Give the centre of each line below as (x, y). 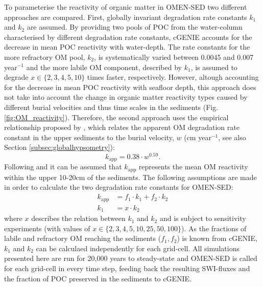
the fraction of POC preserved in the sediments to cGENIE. (98, 278)
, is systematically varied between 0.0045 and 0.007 (174, 57)
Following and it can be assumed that (63, 167)
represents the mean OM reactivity (193, 167)
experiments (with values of (47, 228)
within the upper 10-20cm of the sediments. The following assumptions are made (130, 177)
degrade (16, 77)
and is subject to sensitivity (203, 218)
